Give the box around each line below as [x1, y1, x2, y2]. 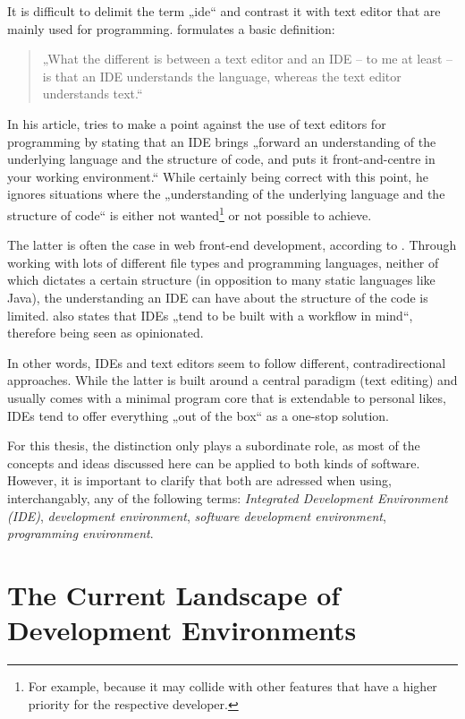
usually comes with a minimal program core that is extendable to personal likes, [7, 388, 446, 407]
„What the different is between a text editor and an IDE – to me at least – [42, 49, 453, 68]
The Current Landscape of [7, 576, 341, 612]
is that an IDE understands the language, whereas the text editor [42, 66, 402, 85]
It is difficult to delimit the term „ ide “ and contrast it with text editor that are [7, 2, 441, 20]
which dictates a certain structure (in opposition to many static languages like [7, 270, 435, 289]
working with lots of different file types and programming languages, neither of [7, 253, 439, 271]
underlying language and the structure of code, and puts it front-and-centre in [7, 150, 435, 168]
